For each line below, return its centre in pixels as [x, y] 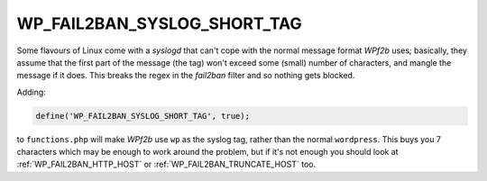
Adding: [32, 92]
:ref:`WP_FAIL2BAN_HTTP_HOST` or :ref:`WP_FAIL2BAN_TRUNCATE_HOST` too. [166, 164]
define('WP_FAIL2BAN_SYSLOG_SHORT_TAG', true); [142, 116]
